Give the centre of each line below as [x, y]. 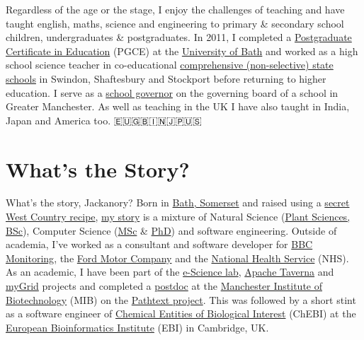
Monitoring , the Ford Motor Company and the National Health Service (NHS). [177, 258]
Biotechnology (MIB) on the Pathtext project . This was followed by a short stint [181, 299]
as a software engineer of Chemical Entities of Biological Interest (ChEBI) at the [181, 313]
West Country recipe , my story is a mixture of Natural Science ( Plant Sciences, [178, 217]
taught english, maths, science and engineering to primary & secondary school [175, 23]
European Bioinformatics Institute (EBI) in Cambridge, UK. [137, 327]
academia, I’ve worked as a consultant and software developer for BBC [159, 244]
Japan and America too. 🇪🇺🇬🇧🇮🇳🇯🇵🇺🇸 [104, 120]
